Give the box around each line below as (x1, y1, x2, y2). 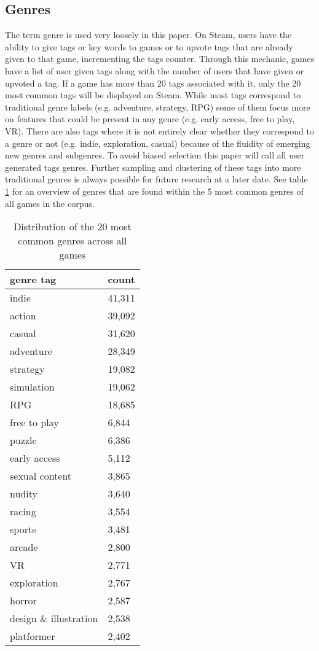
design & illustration (10, 611, 98, 626)
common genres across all (18, 233, 127, 248)
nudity (10, 486, 37, 501)
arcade (10, 540, 38, 555)
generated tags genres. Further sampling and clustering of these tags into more (5, 160, 301, 173)
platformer (10, 629, 55, 644)
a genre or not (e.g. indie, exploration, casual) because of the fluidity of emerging (5, 136, 310, 149)
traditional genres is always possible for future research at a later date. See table (5, 173, 308, 185)
